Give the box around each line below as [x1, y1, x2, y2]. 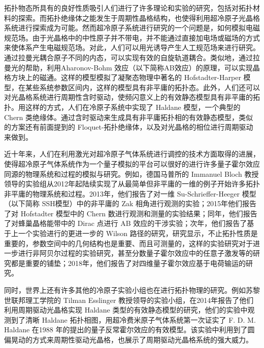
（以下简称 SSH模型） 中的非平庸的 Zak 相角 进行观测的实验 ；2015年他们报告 [4, 198, 257, 209]
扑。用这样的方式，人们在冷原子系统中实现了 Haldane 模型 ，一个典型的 [4, 101, 241, 112]
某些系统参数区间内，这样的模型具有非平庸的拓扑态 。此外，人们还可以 [25, 82, 260, 92]
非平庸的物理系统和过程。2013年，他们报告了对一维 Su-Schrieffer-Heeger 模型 [4, 188, 256, 199]
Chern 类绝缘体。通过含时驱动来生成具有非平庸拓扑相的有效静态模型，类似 [4, 111, 253, 122]
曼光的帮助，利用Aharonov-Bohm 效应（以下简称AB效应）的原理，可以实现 [4, 62, 253, 72]
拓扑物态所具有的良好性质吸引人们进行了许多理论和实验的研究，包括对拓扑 [4, 3, 253, 13]
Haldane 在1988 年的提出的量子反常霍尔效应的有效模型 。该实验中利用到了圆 [4, 324, 255, 335]
